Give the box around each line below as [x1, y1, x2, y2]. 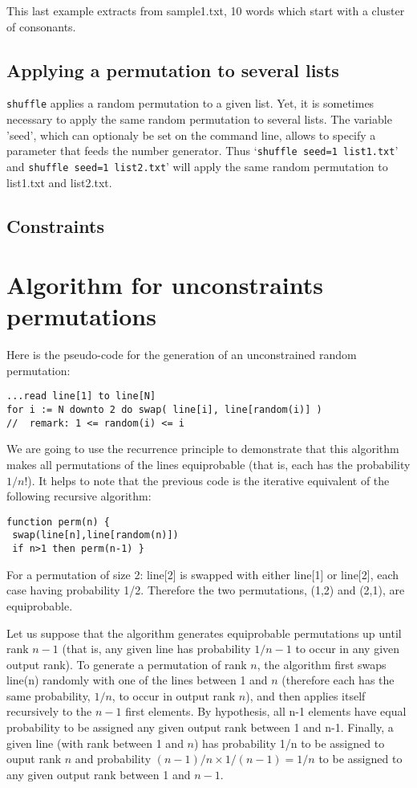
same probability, [6, 687, 91, 704]
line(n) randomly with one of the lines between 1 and [6, 672, 268, 688]
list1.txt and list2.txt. [6, 174, 112, 190]
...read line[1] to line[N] [6, 390, 156, 402]
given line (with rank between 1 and [6, 734, 184, 751]
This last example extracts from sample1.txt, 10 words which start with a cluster [6, 2, 405, 18]
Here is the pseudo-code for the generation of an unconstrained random [6, 346, 357, 363]
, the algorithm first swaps [257, 655, 387, 672]
